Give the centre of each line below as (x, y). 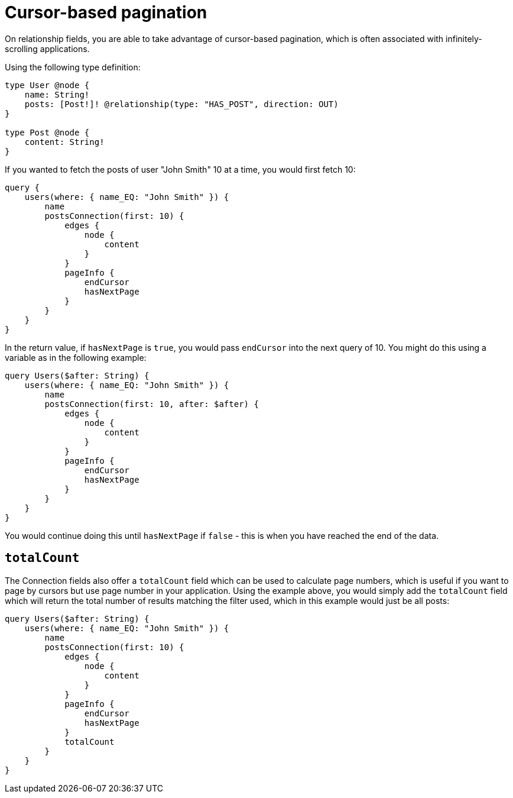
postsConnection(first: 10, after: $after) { (152, 404)
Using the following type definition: (73, 67)
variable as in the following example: (76, 357)
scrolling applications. (47, 49)
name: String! (57, 94)
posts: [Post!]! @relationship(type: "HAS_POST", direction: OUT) (181, 104)
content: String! (64, 142)
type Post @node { (47, 132)
